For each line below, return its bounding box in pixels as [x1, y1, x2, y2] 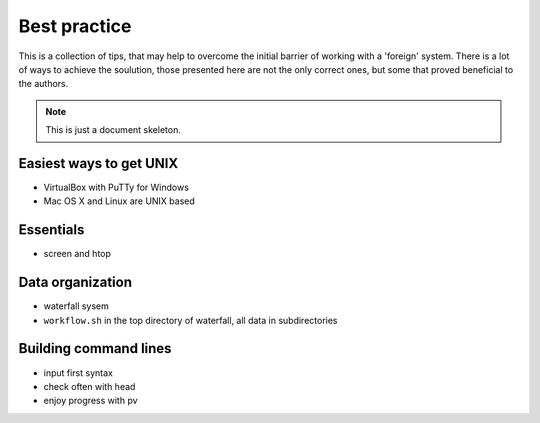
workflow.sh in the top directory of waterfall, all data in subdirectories [43, 314, 339, 326]
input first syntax [43, 366, 114, 379]
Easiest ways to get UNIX [18, 155, 179, 172]
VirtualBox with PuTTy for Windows [43, 181, 190, 194]
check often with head [43, 380, 136, 392]
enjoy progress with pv [43, 395, 139, 407]
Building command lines [18, 340, 172, 357]
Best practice [18, 15, 132, 37]
